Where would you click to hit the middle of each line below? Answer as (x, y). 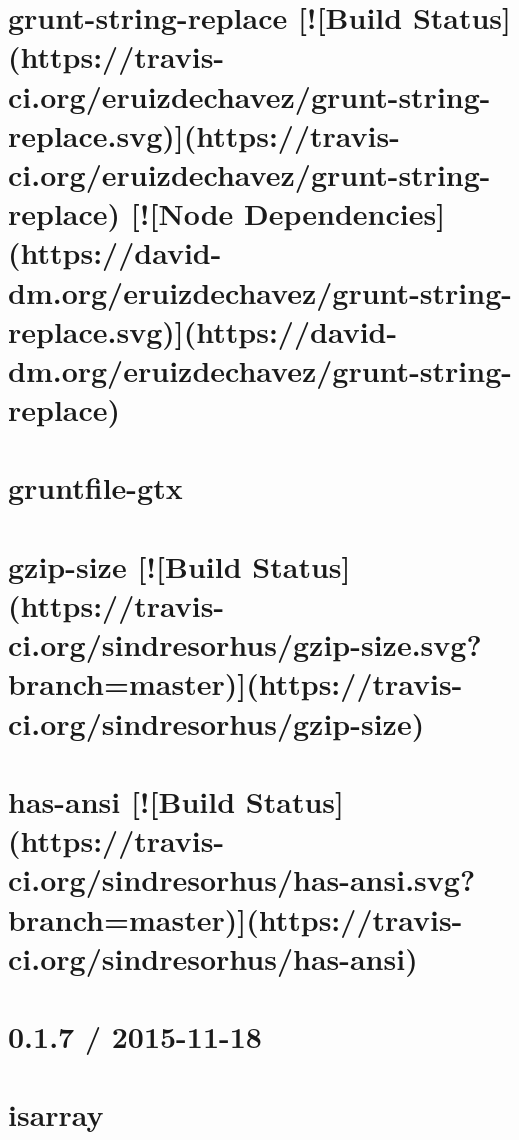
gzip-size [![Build (125, 565)
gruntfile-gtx (95, 487)
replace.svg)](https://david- (203, 330)
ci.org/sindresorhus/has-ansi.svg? (242, 879)
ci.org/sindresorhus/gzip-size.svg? (245, 644)
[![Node (182, 213)
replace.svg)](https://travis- (204, 134)
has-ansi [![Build (122, 800)
